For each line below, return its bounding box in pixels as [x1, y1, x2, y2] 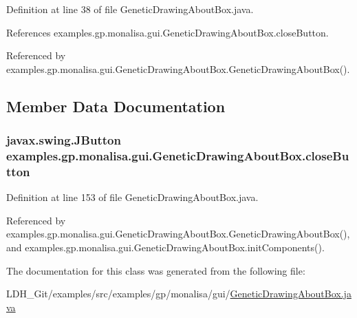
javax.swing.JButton [6, 131, 121, 149]
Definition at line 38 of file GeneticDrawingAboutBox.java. [6, 2, 254, 16]
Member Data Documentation [6, 95, 226, 116]
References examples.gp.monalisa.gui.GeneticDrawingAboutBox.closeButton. [6, 25, 329, 39]
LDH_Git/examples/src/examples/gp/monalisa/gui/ [6, 286, 230, 301]
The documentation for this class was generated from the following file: [6, 263, 305, 277]
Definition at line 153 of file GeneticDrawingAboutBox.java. [6, 190, 259, 204]
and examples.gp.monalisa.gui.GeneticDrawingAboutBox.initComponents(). [6, 240, 325, 254]
